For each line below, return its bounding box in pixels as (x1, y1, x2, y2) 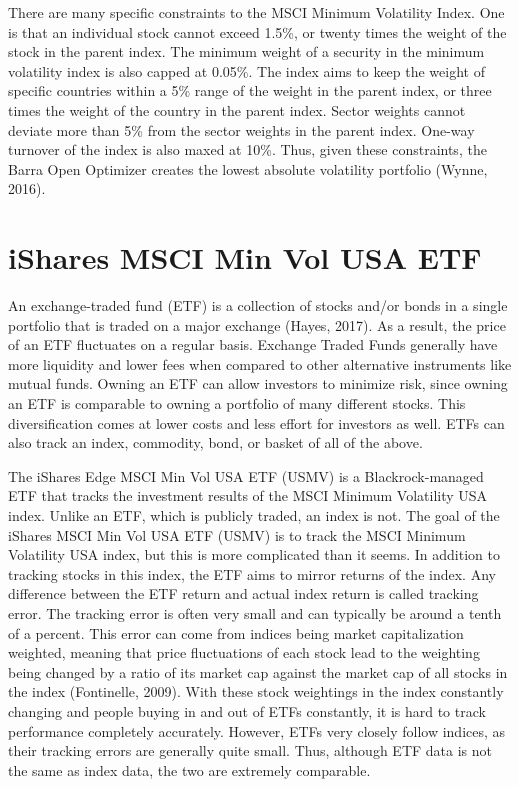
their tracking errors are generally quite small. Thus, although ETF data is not (8, 740, 492, 761)
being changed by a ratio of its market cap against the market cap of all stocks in (8, 661, 508, 682)
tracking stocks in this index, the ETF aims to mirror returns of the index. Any (8, 563, 496, 584)
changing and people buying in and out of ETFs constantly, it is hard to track (8, 700, 486, 721)
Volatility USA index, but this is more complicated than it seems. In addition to (8, 544, 500, 565)
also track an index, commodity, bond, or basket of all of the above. (8, 432, 423, 453)
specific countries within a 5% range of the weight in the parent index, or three (8, 80, 492, 101)
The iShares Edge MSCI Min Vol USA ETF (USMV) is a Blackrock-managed (8, 465, 484, 486)
